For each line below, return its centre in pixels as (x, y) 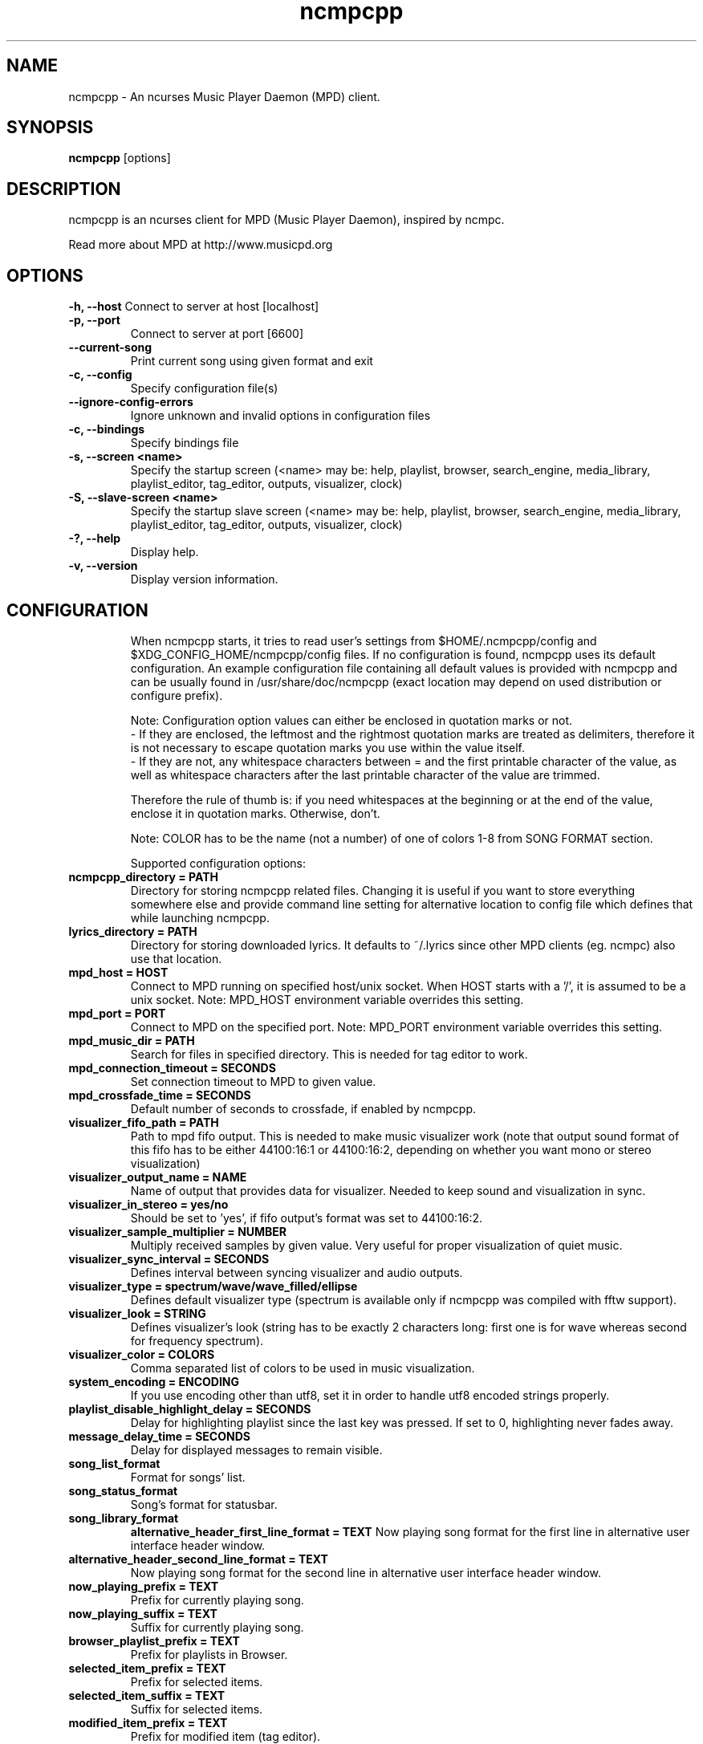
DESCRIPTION (64, 189)
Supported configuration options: (218, 863)
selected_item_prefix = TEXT (147, 1668)
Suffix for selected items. (197, 1709)
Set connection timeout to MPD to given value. (253, 1081)
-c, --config (100, 375)
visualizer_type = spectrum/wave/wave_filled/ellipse (213, 1286)
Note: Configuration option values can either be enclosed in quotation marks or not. (351, 720)
